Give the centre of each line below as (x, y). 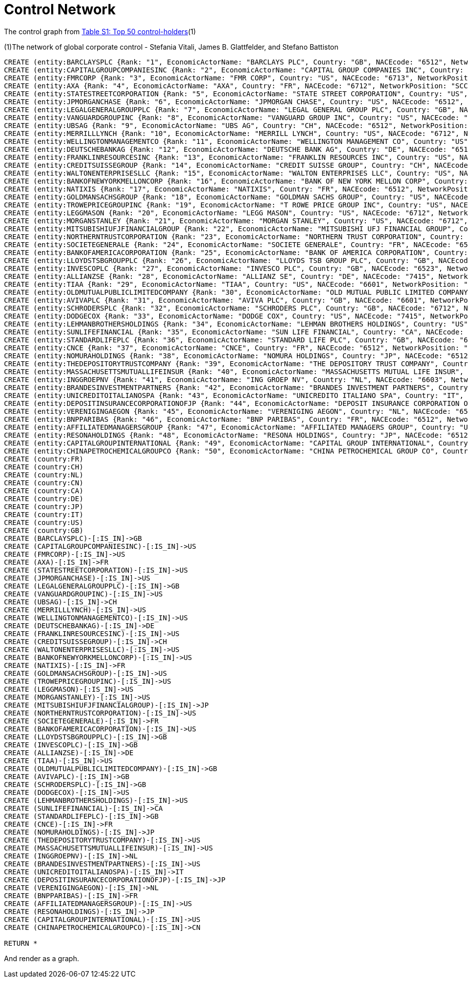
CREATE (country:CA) (44, 491)
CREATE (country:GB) (44, 530)
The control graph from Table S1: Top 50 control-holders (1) (100, 31)
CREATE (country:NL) (44, 475)
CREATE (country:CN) (44, 483)
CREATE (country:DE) (44, 498)
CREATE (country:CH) (44, 467)
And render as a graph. (42, 958)
